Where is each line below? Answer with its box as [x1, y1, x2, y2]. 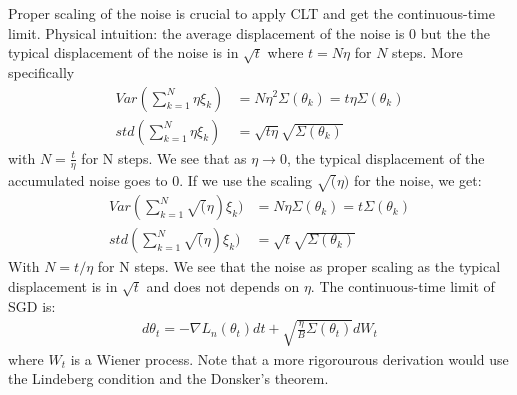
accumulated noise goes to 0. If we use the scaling [8, 170, 312, 191]
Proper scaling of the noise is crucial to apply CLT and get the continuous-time [8, 3, 495, 23]
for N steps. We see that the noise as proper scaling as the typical [97, 256, 501, 277]
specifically [8, 61, 75, 82]
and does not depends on [146, 275, 300, 296]
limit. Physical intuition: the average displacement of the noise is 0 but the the [8, 22, 490, 43]
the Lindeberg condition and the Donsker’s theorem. [8, 368, 329, 389]
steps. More [392, 42, 463, 63]
